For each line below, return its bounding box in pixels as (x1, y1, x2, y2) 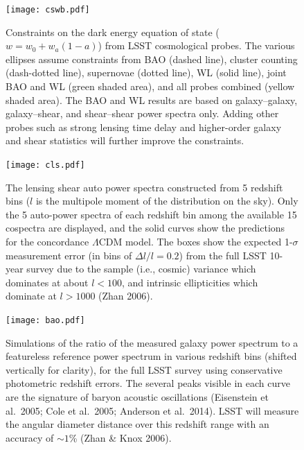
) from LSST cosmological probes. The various (98, 38, 295, 53)
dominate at (6, 288, 57, 303)
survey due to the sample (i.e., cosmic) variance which (26, 261, 256, 276)
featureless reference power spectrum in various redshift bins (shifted (6, 349, 297, 363)
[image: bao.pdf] (6, 315, 85, 325)
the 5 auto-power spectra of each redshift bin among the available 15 (6, 207, 297, 221)
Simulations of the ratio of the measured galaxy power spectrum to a (6, 335, 298, 349)
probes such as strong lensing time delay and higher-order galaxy (6, 119, 282, 134)
